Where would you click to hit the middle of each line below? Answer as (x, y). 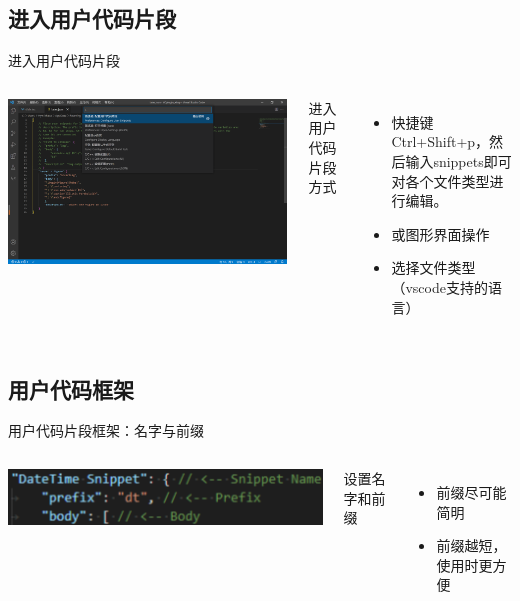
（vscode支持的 (439, 286)
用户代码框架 (71, 388)
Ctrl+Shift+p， (440, 141)
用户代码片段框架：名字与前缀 (106, 430)
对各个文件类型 (440, 180)
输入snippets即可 (458, 160)
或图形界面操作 (440, 233)
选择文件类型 (433, 267)
